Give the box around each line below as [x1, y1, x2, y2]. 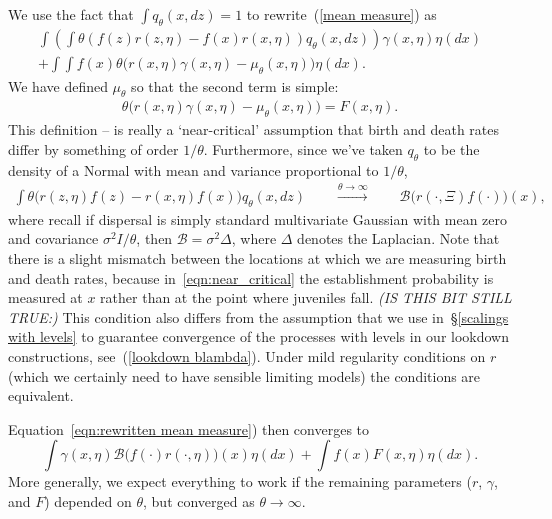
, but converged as [143, 491, 255, 512]
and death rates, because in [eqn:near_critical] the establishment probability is [8, 267, 494, 288]
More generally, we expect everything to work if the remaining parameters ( [8, 471, 472, 492]
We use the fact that [8, 4, 134, 24]
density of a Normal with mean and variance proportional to [8, 159, 379, 180]
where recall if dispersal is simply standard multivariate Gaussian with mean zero [8, 208, 508, 229]
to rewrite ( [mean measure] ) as [246, 4, 437, 24]
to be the [423, 138, 480, 159]
